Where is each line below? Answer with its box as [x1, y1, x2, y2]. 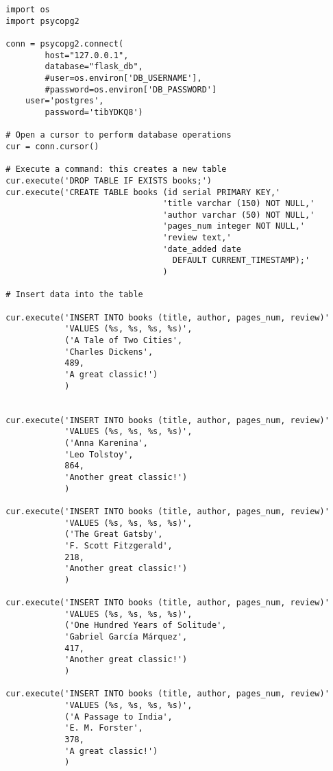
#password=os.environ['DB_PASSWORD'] [45, 84, 217, 94]
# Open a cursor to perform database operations [5, 130, 232, 140]
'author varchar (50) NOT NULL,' [162, 210, 315, 220]
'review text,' [162, 233, 232, 243]
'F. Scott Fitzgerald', [64, 540, 173, 551]
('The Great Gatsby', [64, 529, 163, 540]
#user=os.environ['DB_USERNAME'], [45, 73, 202, 83]
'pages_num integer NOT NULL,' [162, 221, 306, 231]
